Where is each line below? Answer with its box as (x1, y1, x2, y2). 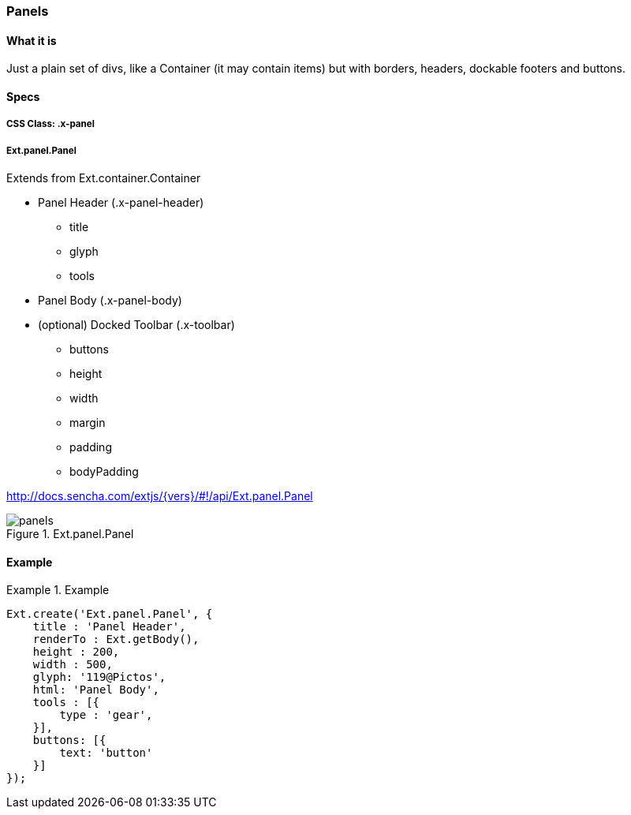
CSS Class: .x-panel (6, 118, 95, 130)
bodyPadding (69, 465, 139, 478)
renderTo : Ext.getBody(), (32, 633, 200, 646)
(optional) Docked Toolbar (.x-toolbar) (38, 318, 235, 331)
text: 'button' (59, 746, 153, 760)
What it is (6, 33, 57, 47)
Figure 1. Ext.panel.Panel (6, 527, 134, 540)
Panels (6, 3, 49, 19)
